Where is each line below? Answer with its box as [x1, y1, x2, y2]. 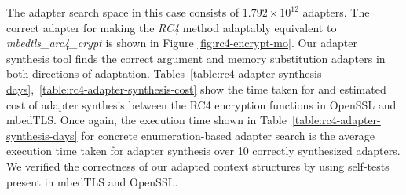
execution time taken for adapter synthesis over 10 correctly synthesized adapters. [6, 142, 401, 159]
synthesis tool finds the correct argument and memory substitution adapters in [6, 50, 386, 66]
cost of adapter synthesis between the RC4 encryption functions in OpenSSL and [6, 96, 397, 112]
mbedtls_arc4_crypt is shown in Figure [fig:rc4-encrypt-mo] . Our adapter [6, 35, 358, 51]
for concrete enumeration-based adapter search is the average [81, 127, 375, 143]
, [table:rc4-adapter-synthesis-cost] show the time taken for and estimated [31, 80, 386, 97]
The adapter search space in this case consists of [6, 4, 240, 20]
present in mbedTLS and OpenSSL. [6, 173, 178, 189]
